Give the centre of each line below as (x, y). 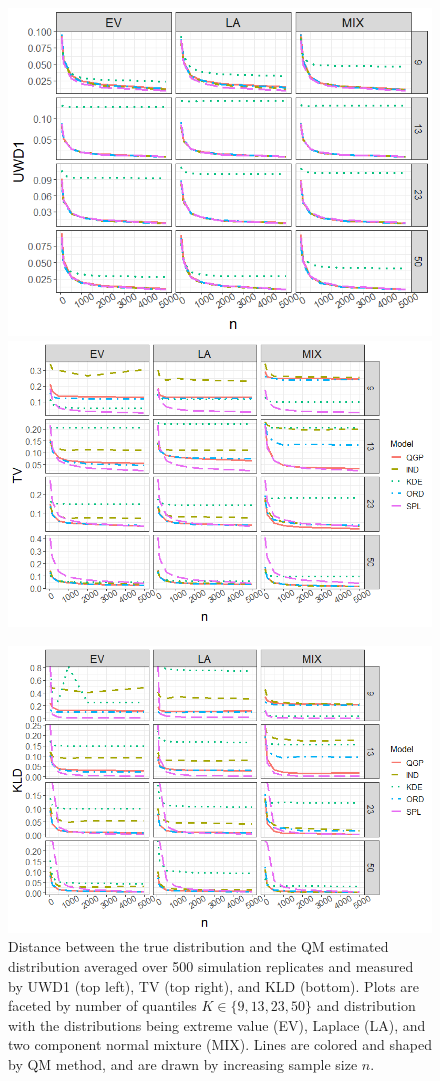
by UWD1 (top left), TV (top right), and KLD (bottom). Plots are (213, 985)
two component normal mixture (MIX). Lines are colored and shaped (220, 1044)
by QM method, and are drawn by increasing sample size (183, 1063)
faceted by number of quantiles (102, 1005)
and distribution (366, 1005)
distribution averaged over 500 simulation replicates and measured (211, 966)
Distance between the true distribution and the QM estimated (198, 946)
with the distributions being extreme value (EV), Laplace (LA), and (217, 1024)
